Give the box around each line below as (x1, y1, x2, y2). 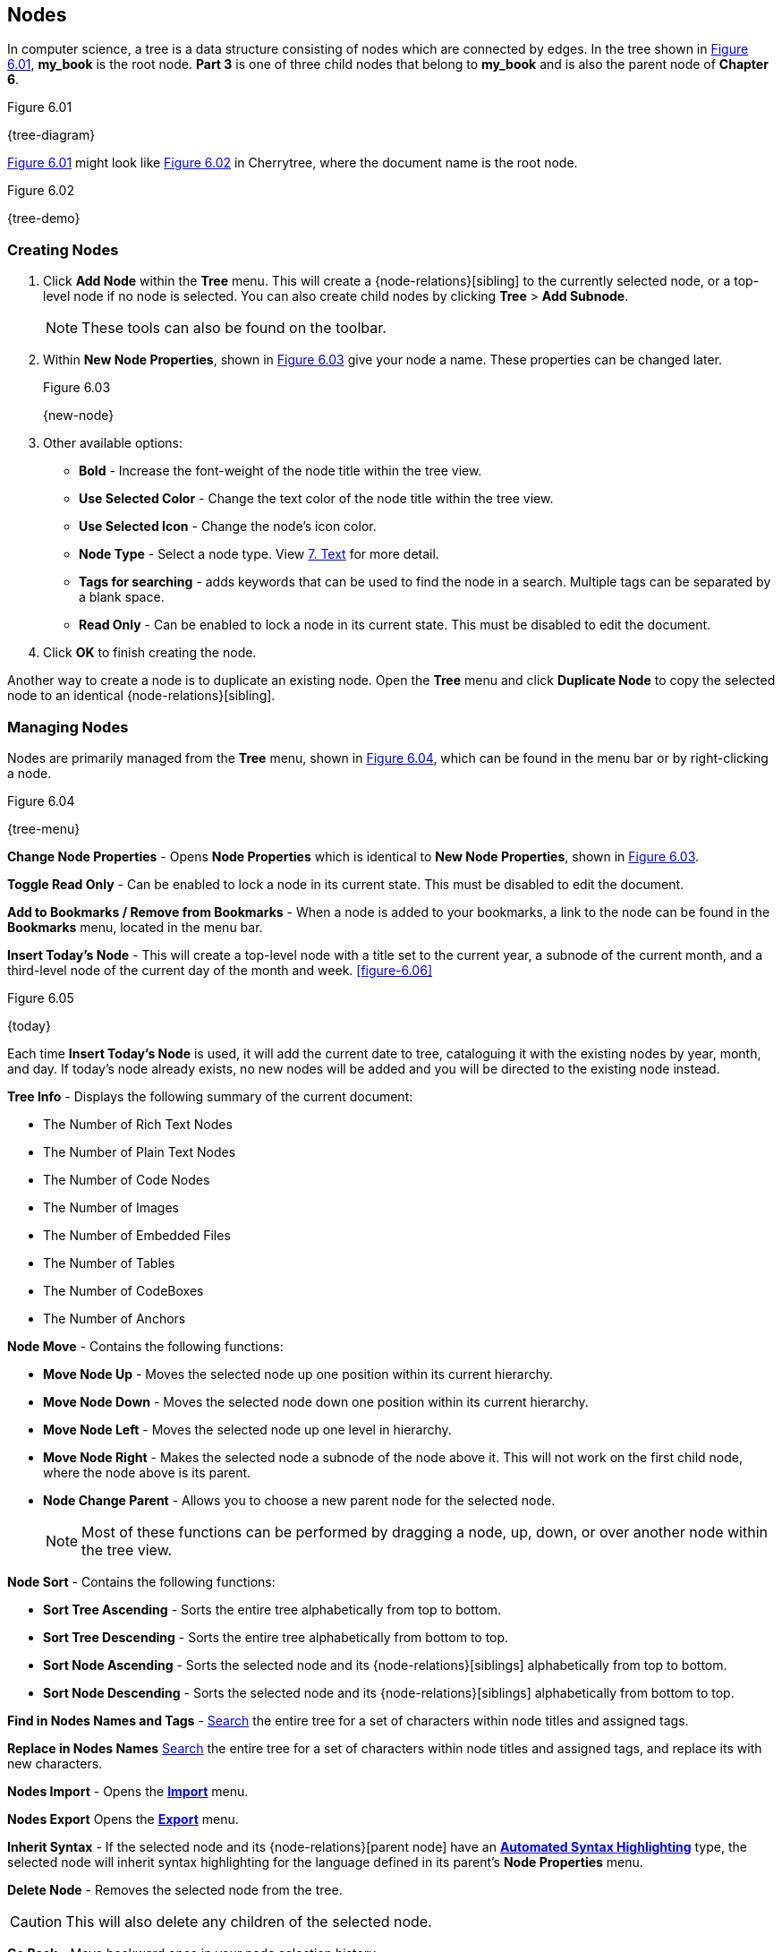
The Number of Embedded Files (43, 1227, 231, 1243)
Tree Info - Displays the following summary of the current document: (7, 1088, 413, 1104)
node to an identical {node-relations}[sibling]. (7, 688, 276, 704)
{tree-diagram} (7, 127, 96, 143)
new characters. (7, 1755, 103, 1771)
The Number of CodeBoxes (43, 1282, 204, 1298)
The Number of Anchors (43, 1310, 186, 1326)
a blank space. (79, 589, 165, 605)
